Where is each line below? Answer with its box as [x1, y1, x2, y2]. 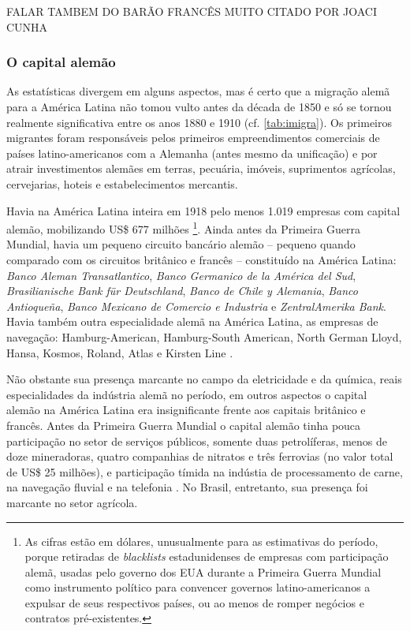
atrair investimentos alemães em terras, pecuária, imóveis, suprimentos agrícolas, [6, 160, 396, 177]
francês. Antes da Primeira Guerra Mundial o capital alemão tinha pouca [6, 416, 361, 433]
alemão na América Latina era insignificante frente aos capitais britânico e [6, 401, 366, 418]
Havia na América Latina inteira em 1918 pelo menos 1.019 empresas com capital [6, 202, 401, 218]
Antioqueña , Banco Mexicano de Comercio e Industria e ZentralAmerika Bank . [6, 297, 386, 314]
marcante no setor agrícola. [6, 494, 138, 510]
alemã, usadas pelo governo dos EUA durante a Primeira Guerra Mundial [24, 563, 382, 580]
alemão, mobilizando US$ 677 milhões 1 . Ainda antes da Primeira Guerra [6, 218, 361, 237]
